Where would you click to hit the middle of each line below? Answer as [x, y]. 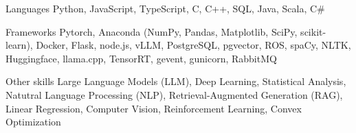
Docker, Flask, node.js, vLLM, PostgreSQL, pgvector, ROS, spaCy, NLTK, [193, 45]
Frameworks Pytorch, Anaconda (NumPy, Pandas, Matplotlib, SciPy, [152, 31]
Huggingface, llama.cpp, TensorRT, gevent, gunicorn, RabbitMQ [141, 58]
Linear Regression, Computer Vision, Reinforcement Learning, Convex [154, 108]
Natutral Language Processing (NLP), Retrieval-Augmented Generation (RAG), [174, 94]
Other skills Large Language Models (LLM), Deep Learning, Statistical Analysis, [176, 81]
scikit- [313, 31]
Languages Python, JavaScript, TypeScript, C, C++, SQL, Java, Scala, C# [165, 8]
